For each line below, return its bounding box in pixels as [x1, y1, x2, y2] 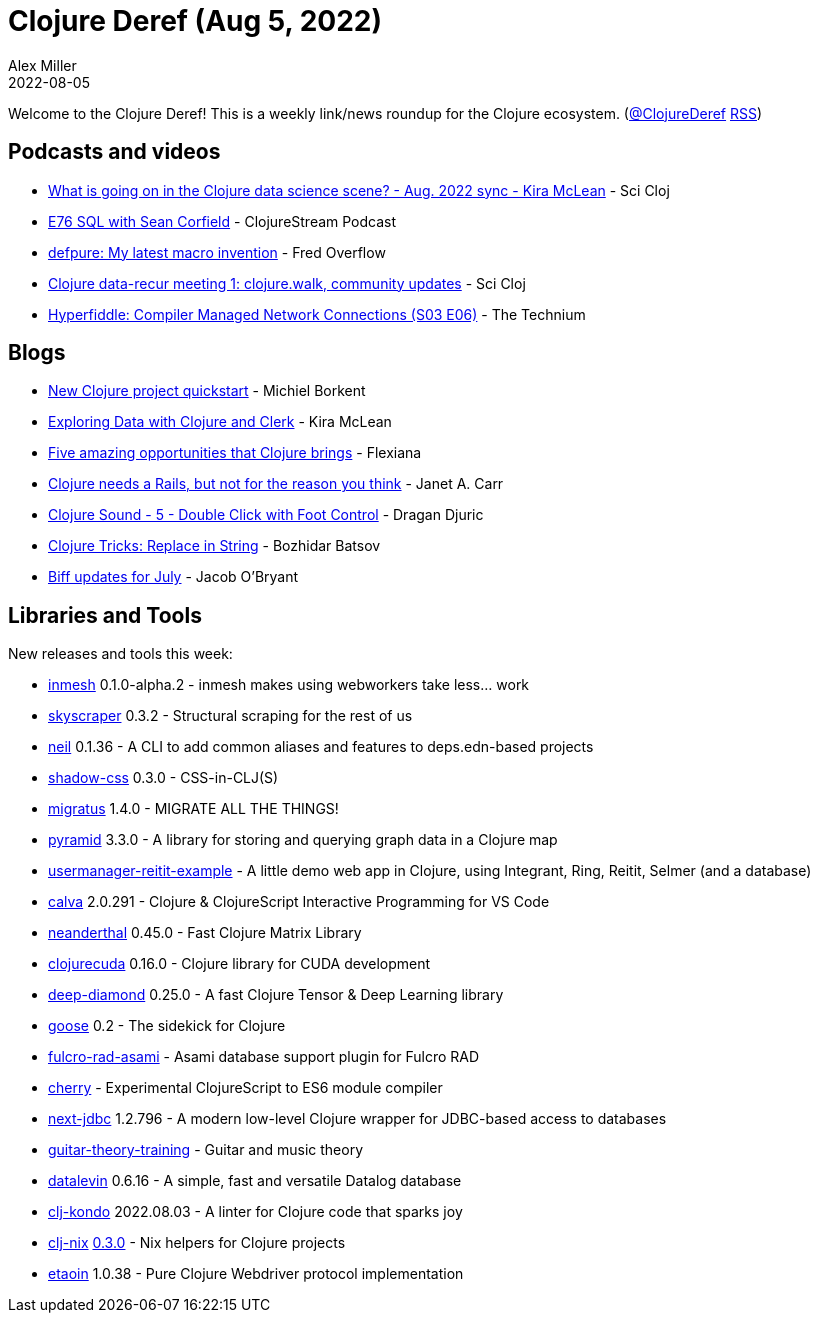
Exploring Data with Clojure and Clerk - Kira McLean [48, 413, 392, 431]
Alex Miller [8, 56, 77, 74]
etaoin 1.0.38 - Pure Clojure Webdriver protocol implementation [48, 1265, 464, 1283]
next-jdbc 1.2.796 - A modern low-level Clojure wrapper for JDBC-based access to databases [48, 1110, 667, 1128]
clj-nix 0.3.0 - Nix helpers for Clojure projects [48, 1234, 346, 1252]
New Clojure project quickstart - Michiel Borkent [48, 382, 366, 400]
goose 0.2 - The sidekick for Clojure [48, 1017, 286, 1035]
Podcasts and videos [8, 139, 221, 165]
